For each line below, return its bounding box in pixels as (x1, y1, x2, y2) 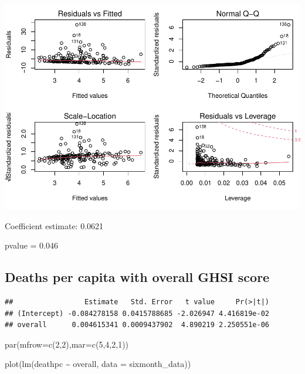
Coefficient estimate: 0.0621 (5, 219, 104, 232)
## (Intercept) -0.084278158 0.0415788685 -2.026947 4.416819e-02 (5, 309, 270, 318)
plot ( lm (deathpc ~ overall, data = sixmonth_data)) (5, 358, 191, 370)
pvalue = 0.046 (5, 239, 58, 251)
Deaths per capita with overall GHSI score (5, 268, 270, 286)
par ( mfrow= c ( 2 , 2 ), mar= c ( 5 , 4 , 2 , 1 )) (5, 338, 129, 350)
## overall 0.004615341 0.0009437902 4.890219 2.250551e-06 (5, 321, 270, 329)
